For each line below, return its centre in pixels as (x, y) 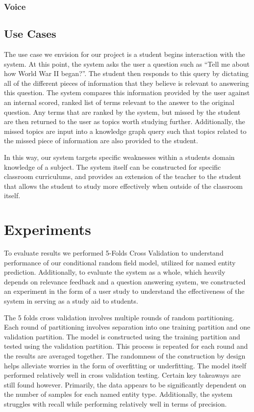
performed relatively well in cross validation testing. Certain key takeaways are (122, 375)
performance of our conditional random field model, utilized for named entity (120, 262)
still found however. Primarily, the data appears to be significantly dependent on (125, 384)
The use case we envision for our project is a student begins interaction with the (125, 54)
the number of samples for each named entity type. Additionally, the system (118, 394)
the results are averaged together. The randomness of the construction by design (125, 356)
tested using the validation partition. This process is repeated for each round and (126, 346)
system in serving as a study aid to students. (71, 301)
